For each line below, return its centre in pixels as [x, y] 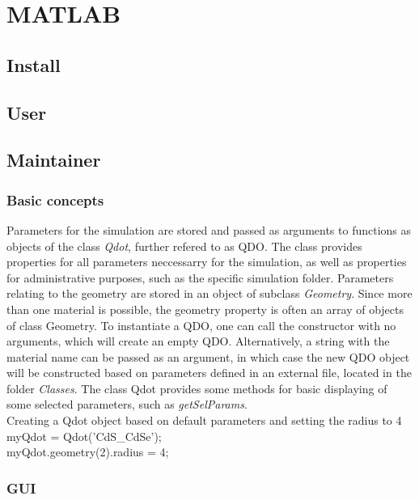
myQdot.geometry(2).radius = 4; [88, 452]
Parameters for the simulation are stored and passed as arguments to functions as [209, 229]
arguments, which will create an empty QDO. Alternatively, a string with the [198, 341]
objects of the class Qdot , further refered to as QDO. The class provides [184, 246]
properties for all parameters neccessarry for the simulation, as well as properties [207, 262]
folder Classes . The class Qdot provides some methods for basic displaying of [197, 388]
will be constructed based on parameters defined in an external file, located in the [209, 373]
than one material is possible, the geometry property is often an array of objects [205, 309]
